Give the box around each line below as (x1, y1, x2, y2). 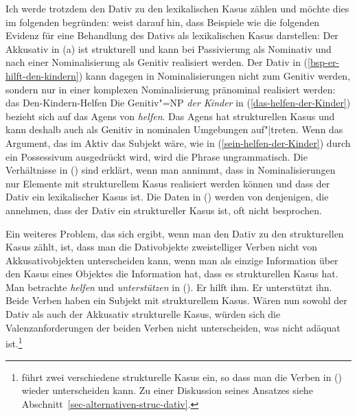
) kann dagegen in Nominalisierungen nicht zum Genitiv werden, (78, 68, 351, 82)
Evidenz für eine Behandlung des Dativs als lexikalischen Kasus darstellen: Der (5, 28, 338, 43)
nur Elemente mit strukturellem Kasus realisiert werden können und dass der (5, 176, 330, 190)
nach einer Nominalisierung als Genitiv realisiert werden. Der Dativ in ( (5, 55, 308, 69)
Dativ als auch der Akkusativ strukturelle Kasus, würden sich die (5, 307, 281, 321)
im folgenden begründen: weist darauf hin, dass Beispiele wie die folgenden (5, 14, 320, 29)
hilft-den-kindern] (5, 68, 79, 82)
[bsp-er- (308, 55, 340, 69)
